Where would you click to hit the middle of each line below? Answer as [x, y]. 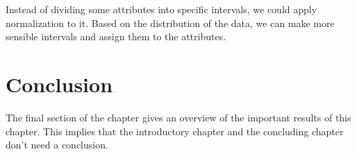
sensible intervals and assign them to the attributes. [116, 36]
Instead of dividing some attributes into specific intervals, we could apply [161, 9]
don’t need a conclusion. [57, 145]
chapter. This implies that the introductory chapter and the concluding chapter [175, 131]
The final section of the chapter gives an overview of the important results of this [178, 117]
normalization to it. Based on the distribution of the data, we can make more [170, 23]
